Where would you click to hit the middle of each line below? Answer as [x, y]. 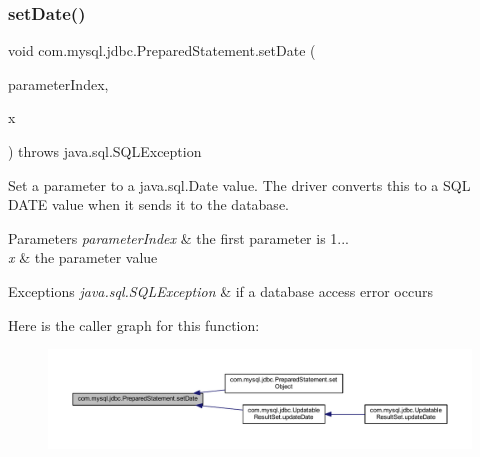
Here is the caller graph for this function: [134, 324]
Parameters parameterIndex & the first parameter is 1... [178, 237]
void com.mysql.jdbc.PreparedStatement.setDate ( [162, 50]
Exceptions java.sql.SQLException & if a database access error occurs [220, 290]
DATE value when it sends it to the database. [148, 204]
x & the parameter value [83, 257]
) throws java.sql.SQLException [105, 151]
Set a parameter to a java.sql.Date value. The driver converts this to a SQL [239, 184]
